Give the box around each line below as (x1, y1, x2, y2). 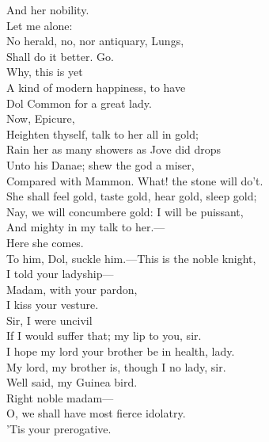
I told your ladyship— (6, 265, 114, 282)
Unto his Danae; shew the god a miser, (6, 156, 195, 173)
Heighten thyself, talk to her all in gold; (6, 125, 199, 142)
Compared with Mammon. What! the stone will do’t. (6, 172, 263, 189)
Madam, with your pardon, (6, 280, 138, 297)
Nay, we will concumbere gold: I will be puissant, (6, 203, 244, 219)
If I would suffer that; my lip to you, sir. (6, 327, 202, 344)
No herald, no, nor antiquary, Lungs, (6, 32, 184, 49)
